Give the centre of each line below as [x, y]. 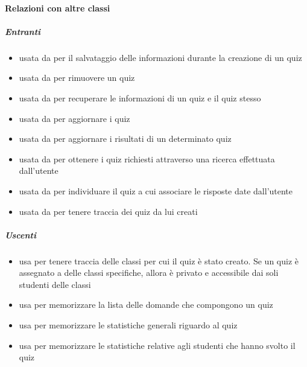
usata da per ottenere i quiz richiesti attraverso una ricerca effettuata [147, 158]
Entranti [23, 31]
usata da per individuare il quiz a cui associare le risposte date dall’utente [156, 190]
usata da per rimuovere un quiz [77, 78]
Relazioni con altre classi [58, 8]
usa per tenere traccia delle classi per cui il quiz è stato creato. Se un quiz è [159, 260]
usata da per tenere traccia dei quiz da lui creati [108, 211]
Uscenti [21, 235]
